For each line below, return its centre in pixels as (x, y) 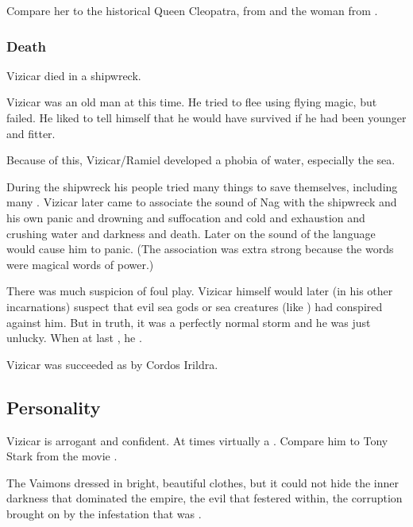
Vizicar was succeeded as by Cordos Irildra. (112, 364)
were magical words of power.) (80, 264)
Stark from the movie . (62, 456)
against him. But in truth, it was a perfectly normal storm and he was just (189, 322)
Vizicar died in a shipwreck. (74, 75)
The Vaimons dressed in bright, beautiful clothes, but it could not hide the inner (203, 482)
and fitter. (31, 133)
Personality (54, 407)
